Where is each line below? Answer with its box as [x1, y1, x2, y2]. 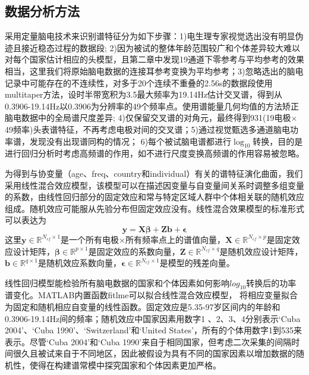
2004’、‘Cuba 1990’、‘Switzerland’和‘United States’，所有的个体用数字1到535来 [5, 324, 302, 336]
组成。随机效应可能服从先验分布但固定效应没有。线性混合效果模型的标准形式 [5, 202, 304, 214]
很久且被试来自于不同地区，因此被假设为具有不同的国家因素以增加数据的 [12, 347, 296, 360]
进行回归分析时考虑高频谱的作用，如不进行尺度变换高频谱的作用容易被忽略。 [5, 147, 304, 160]
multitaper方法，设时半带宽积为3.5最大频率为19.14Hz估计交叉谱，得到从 [5, 88, 283, 101]
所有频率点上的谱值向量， [125, 233, 225, 245]
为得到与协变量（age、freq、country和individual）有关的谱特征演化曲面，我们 [5, 167, 303, 179]
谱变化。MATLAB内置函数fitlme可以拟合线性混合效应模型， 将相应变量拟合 [5, 289, 298, 301]
